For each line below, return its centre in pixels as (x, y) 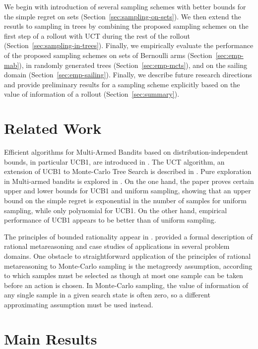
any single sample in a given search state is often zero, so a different (107, 295)
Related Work (53, 128)
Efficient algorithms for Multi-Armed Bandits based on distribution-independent (126, 152)
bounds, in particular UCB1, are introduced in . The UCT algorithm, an (114, 161)
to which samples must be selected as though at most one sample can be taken (124, 275)
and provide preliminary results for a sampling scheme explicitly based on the (122, 84)
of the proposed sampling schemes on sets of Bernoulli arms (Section (108, 55)
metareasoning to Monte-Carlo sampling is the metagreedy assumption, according (128, 265)
